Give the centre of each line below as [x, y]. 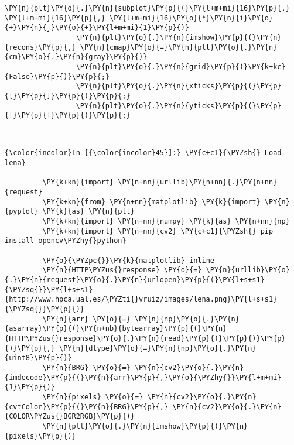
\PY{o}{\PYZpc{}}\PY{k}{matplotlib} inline [128, 260]
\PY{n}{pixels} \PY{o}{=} [93, 397]
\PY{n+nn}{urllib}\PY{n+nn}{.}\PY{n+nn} [198, 182]
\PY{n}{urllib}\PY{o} [248, 270]
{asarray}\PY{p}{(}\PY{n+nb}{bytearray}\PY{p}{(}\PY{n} [116, 329]
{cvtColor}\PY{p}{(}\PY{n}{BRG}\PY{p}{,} [87, 407]
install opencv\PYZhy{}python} [66, 241]
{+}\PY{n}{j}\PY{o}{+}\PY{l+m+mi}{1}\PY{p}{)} [97, 28]
